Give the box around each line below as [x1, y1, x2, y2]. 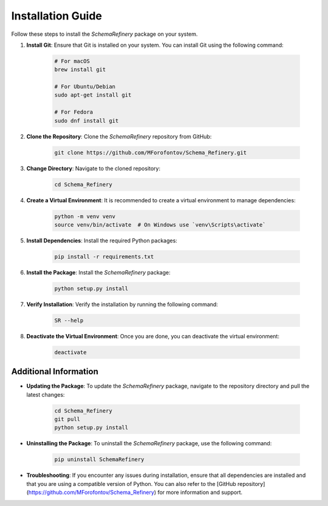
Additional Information [11, 366, 98, 377]
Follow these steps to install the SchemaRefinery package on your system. [11, 30, 198, 38]
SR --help [54, 316, 84, 324]
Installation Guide [11, 9, 103, 22]
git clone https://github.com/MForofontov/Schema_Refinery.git [54, 149, 247, 156]
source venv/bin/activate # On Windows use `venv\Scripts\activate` [54, 221, 266, 228]
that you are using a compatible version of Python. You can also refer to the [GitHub [26, 480, 236, 487]
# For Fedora [54, 109, 94, 115]
